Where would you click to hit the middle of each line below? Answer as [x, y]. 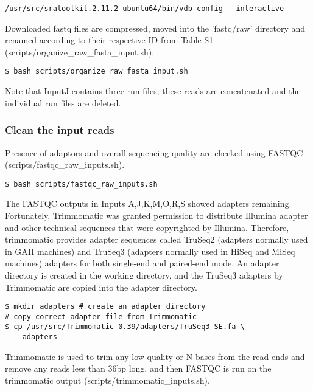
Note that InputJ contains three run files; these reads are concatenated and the [153, 91]
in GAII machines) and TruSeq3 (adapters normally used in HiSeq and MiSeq [150, 251]
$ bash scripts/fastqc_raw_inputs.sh [81, 184]
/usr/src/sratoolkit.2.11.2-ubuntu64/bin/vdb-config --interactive [145, 9]
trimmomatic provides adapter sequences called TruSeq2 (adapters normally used [156, 239]
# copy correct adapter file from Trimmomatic [101, 317]
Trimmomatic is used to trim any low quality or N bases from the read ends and [155, 356]
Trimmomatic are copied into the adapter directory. [101, 287]
